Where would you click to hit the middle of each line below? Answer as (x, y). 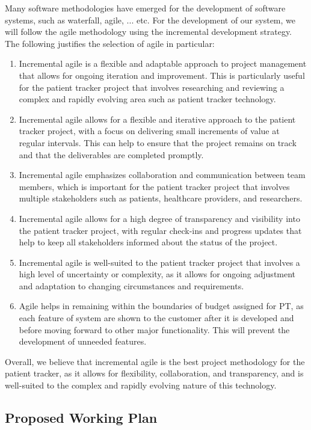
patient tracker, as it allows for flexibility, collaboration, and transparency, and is (154, 373)
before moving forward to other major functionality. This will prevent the (154, 329)
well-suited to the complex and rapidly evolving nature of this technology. (141, 385)
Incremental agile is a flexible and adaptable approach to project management (163, 63)
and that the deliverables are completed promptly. (111, 154)
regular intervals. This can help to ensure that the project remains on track (158, 142)
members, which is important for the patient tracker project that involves (154, 186)
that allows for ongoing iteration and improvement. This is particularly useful (162, 75)
